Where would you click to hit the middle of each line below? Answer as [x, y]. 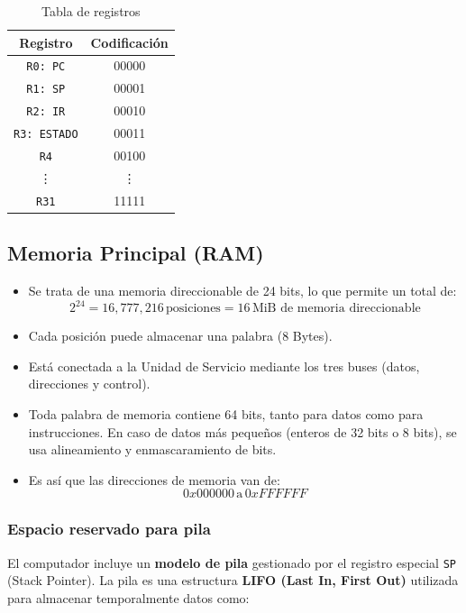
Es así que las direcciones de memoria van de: [154, 479]
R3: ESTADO [46, 135]
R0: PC [46, 67]
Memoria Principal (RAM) [136, 253]
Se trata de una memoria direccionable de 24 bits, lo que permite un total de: [242, 291]
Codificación [129, 42]
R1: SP [46, 90]
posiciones [193, 309]
